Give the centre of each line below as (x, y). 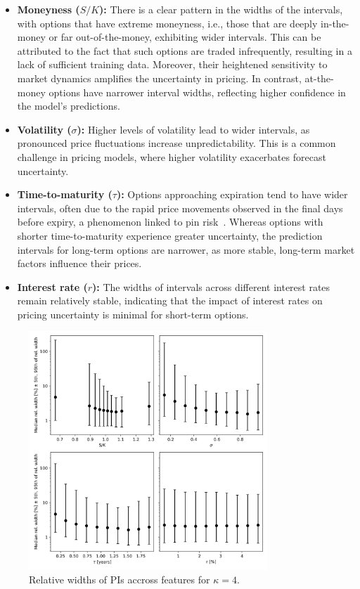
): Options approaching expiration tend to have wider (232, 194)
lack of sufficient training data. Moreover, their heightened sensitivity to (172, 64)
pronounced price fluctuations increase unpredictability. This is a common (176, 143)
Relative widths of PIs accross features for (120, 580)
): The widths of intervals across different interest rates (211, 286)
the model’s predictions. (69, 106)
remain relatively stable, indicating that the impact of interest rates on (170, 300)
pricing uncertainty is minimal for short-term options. (133, 314)
